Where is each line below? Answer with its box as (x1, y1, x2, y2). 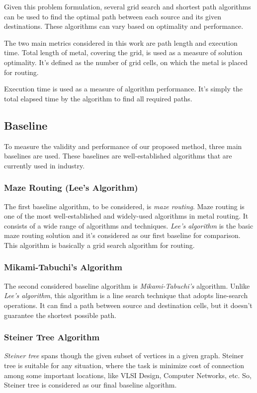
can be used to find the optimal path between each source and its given (4, 11, 221, 21)
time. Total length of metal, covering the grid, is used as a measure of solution (4, 47, 243, 58)
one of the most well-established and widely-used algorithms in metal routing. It (4, 211, 249, 221)
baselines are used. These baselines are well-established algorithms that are (4, 151, 232, 161)
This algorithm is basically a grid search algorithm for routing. (4, 239, 195, 250)
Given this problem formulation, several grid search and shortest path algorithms (4, 1, 251, 11)
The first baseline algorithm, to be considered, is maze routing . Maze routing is (4, 201, 245, 211)
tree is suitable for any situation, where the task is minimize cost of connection (4, 360, 245, 370)
